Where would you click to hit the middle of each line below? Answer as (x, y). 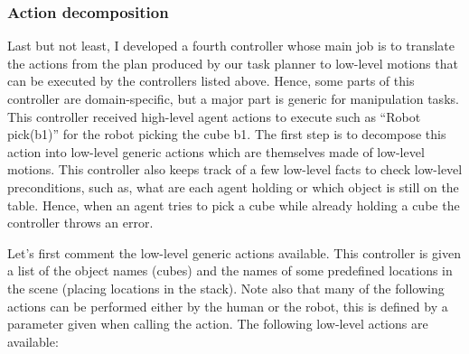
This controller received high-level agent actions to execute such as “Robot (214, 116)
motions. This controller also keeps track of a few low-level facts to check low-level (235, 169)
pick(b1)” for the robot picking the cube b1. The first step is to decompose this (227, 134)
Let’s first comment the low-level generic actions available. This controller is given (234, 252)
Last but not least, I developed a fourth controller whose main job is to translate (231, 46)
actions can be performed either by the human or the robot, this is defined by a (228, 306)
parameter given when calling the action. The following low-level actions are (218, 324)
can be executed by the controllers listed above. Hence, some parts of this (211, 81)
